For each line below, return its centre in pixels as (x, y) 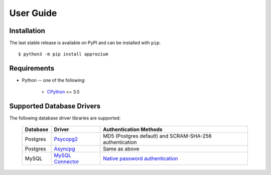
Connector (66, 161)
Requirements (32, 68)
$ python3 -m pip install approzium (63, 54)
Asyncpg (64, 149)
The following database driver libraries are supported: (65, 118)
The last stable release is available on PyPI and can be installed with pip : (85, 43)
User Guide (33, 13)
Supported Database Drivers (55, 106)
